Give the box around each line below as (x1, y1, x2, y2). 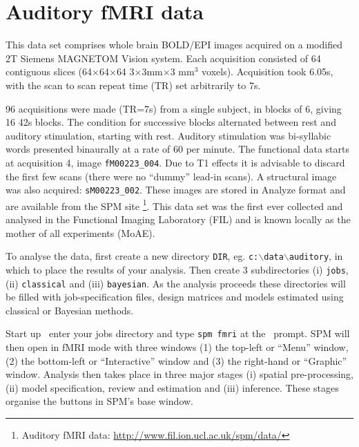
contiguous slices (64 (6, 64, 93, 79)
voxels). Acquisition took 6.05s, (202, 64, 333, 79)
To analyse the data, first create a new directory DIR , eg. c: (6, 249, 259, 263)
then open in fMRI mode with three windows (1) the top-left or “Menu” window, (6, 340, 349, 354)
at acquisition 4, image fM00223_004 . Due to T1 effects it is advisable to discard (6, 155, 345, 169)
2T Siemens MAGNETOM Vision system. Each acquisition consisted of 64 (6, 50, 321, 65)
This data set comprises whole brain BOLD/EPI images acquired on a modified (6, 37, 342, 52)
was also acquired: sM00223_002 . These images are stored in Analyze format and (6, 182, 346, 197)
